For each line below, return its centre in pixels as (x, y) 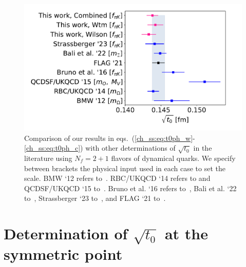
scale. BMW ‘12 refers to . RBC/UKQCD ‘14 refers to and (117, 178)
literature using (48, 158)
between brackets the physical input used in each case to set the (125, 168)
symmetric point (63, 253)
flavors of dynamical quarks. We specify (173, 158)
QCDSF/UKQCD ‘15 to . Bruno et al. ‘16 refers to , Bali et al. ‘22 (130, 188)
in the (203, 148)
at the (186, 233)
